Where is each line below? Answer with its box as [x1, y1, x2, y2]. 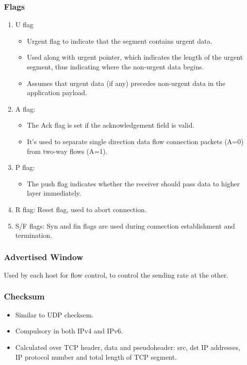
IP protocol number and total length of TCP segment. [15, 351, 177, 362]
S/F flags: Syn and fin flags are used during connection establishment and [15, 220, 235, 231]
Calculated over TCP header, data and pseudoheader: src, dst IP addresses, [15, 342, 240, 352]
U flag [15, 19, 33, 30]
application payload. [27, 87, 87, 98]
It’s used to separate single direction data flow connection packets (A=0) [27, 136, 244, 146]
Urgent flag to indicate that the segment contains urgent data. [27, 35, 213, 46]
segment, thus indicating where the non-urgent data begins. [27, 62, 204, 71]
